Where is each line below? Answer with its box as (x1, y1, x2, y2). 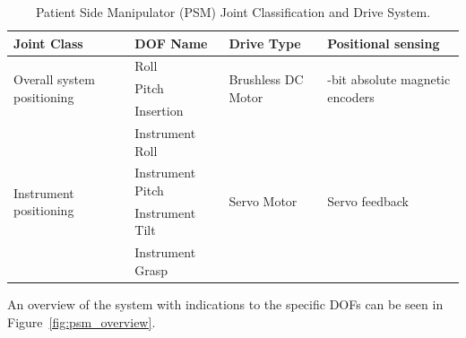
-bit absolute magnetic (327, 70, 451, 89)
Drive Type (229, 33, 301, 52)
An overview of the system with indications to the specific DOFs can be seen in (7, 294, 444, 313)
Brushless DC (229, 70, 304, 89)
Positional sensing (327, 33, 440, 52)
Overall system (13, 70, 95, 89)
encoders (327, 88, 375, 107)
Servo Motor (229, 192, 298, 211)
